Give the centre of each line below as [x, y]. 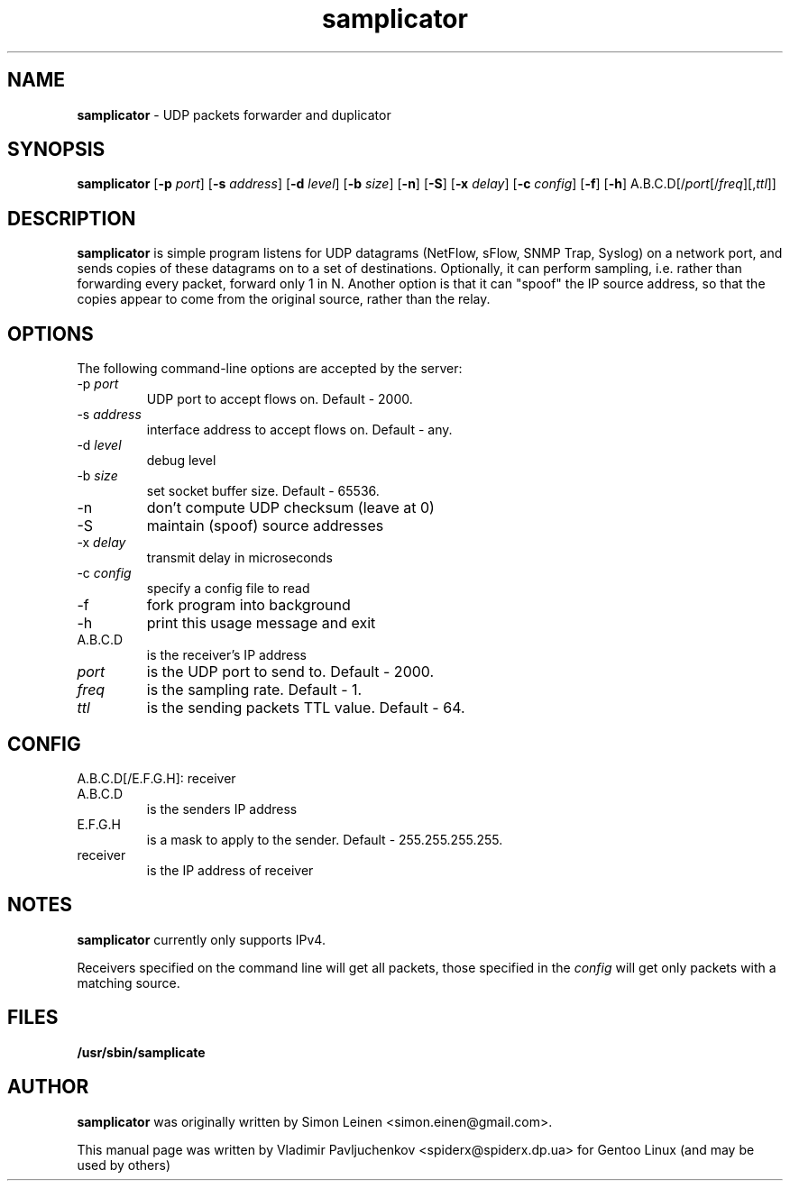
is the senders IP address [222, 809]
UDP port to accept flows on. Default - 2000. [280, 399]
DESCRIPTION [72, 218]
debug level [181, 461]
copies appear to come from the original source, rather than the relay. [284, 299]
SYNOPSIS [56, 150]
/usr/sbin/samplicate [141, 1052]
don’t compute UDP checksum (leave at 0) [290, 508]
